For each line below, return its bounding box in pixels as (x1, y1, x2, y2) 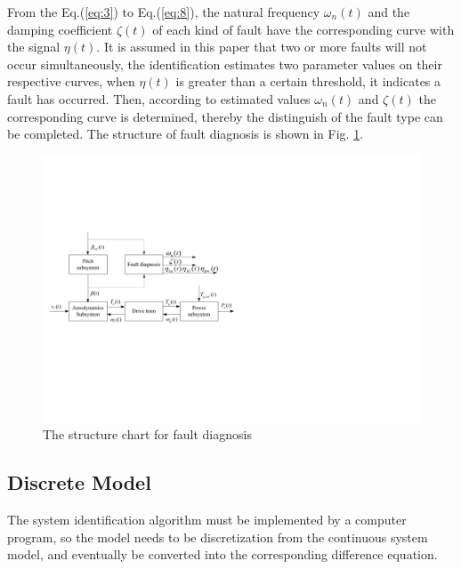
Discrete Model (7, 469, 151, 496)
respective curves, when (7, 72, 135, 91)
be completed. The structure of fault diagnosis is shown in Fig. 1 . (7, 124, 364, 143)
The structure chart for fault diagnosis (43, 425, 252, 444)
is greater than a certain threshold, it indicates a (175, 72, 441, 91)
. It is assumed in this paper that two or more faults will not (96, 37, 427, 56)
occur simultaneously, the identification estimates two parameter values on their (7, 54, 442, 73)
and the (368, 3, 410, 20)
